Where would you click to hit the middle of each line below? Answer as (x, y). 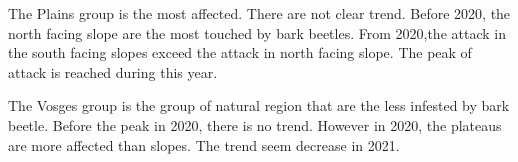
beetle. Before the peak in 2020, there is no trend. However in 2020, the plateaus (255, 124)
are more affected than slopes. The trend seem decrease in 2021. (204, 144)
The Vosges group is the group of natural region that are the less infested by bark (259, 105)
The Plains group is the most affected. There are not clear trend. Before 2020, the (259, 13)
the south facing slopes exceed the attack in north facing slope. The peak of (240, 52)
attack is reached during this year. (113, 71)
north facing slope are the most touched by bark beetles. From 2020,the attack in (257, 32)
